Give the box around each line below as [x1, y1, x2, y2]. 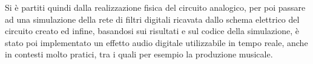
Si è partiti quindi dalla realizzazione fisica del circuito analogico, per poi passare [5, 1, 306, 13]
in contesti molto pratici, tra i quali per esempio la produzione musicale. [5, 48, 273, 60]
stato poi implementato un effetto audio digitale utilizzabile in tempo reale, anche [5, 36, 308, 48]
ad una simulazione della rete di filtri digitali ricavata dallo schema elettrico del [5, 13, 300, 25]
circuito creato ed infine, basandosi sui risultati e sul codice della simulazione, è [5, 25, 299, 37]
